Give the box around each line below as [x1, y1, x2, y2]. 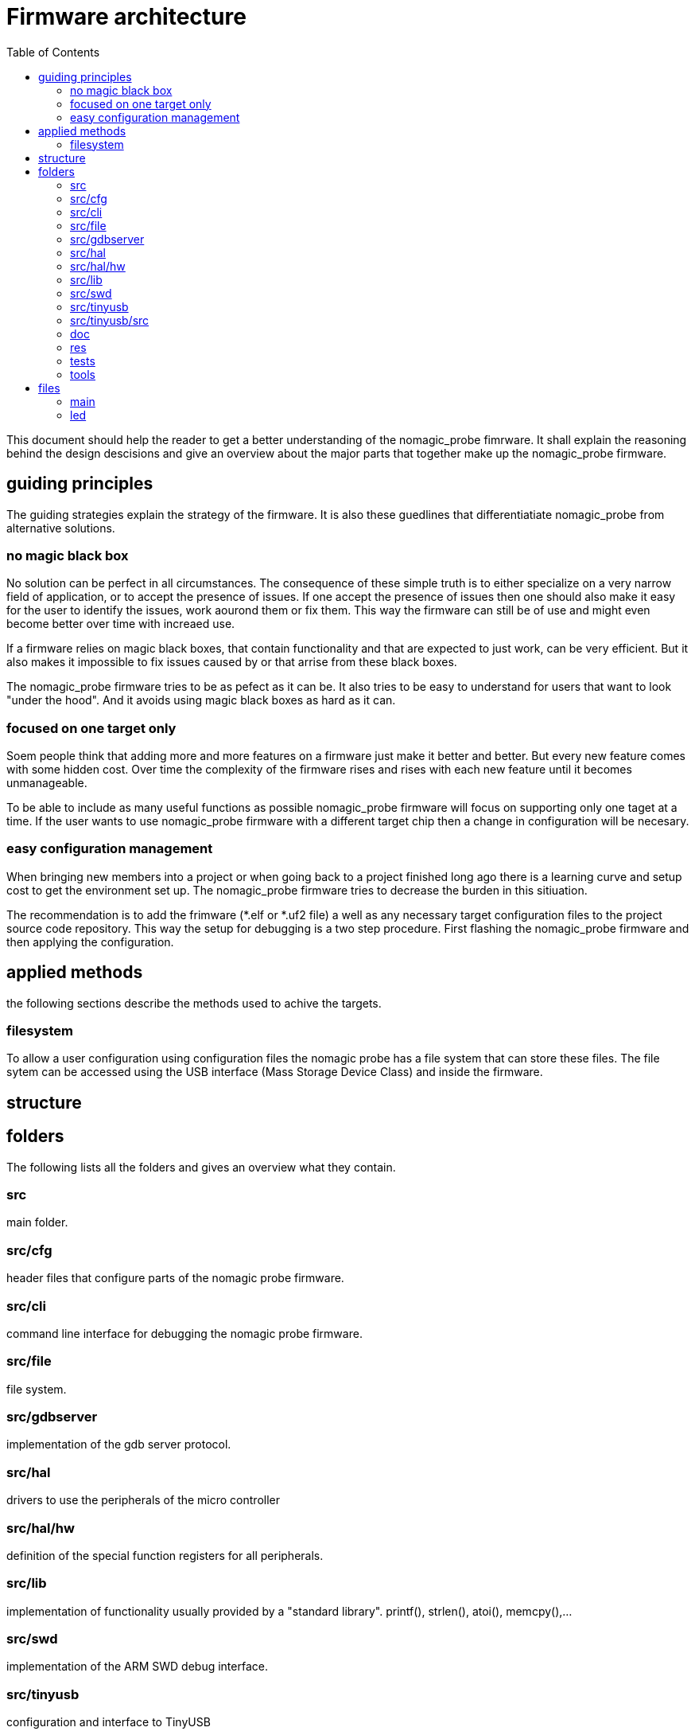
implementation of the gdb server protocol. [6, 1437, 231, 1452]
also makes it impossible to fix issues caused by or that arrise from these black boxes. [6, 655, 457, 669]
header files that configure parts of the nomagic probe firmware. [6, 1271, 344, 1285]
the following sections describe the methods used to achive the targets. [6, 996, 382, 1010]
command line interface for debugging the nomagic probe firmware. [6, 1326, 363, 1340]
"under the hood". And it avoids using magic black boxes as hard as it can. [6, 693, 396, 708]
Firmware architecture [6, 3, 247, 30]
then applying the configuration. [6, 934, 174, 949]
